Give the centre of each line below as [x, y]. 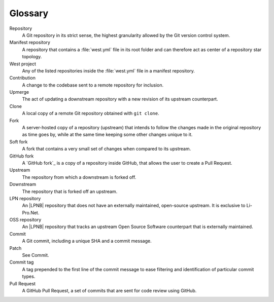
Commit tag [22, 262]
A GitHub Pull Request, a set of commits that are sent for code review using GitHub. [109, 291]
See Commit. [36, 255]
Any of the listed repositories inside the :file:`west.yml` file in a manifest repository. [109, 70]
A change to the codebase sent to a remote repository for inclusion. [93, 85]
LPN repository [25, 198]
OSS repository [25, 220]
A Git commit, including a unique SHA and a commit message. [87, 241]
